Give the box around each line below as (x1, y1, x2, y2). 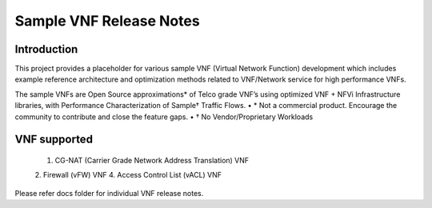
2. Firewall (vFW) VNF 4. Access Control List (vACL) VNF (34, 170, 222, 180)
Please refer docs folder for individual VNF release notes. (14, 188, 204, 198)
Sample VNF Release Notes (14, 12, 200, 30)
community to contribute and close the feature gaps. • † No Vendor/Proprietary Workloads (14, 112, 314, 122)
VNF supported (14, 133, 94, 146)
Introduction (14, 42, 78, 56)
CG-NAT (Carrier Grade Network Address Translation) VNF (54, 156, 250, 166)
